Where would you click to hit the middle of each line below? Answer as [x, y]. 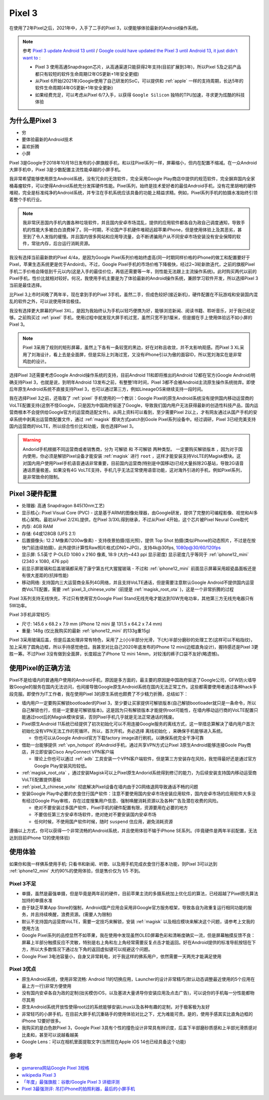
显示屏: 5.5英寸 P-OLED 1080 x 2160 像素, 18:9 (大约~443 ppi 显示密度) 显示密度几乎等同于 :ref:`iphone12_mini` [135, 554]
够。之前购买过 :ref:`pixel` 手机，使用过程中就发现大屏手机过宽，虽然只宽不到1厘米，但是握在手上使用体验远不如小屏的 [131, 317]
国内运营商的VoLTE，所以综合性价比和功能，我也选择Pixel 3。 [73, 426]
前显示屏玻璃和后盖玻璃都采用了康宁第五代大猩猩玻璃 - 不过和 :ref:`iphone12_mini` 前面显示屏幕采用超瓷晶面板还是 [139, 568]
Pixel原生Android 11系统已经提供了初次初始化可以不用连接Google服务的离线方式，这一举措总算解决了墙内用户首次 [138, 724]
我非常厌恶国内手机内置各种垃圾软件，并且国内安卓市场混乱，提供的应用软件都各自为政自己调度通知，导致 [132, 223]
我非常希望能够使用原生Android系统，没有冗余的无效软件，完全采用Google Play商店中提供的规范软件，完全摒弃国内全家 [132, 179]
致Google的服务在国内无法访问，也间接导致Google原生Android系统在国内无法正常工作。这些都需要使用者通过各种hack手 [133, 687]
